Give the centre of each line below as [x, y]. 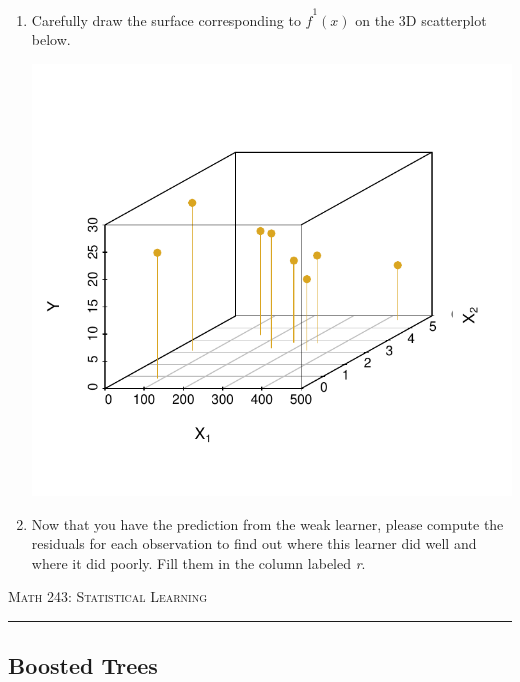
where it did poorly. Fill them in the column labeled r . [198, 562]
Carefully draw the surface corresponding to [166, 19]
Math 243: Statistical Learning [108, 596]
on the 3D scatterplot [421, 19]
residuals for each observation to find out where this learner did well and [254, 543]
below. [51, 39]
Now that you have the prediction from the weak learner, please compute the [267, 523]
